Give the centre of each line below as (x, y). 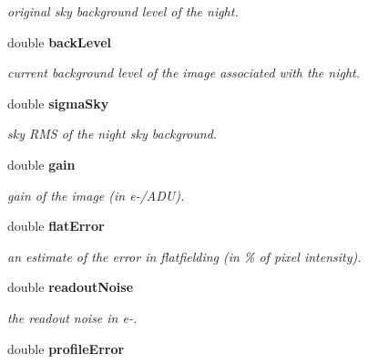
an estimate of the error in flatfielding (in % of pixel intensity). (184, 256)
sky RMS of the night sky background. (112, 134)
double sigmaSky (58, 103)
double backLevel (60, 42)
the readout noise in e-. (72, 317)
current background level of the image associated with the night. (184, 73)
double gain (41, 164)
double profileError (66, 348)
